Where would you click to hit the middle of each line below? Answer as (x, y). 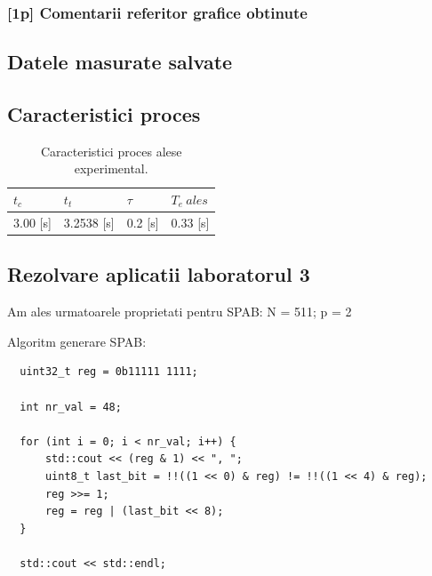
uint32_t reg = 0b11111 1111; (109, 372)
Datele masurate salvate (120, 62)
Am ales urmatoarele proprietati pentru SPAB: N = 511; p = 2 (180, 312)
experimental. (111, 168)
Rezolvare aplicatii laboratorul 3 (159, 274)
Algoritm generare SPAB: (77, 341)
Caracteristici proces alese (111, 151)
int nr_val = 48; (71, 407)
